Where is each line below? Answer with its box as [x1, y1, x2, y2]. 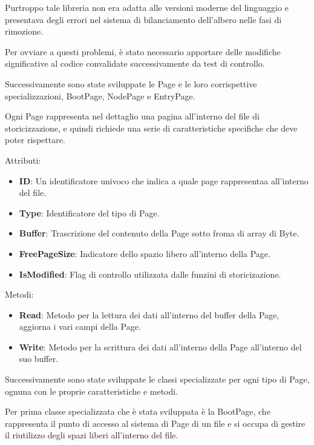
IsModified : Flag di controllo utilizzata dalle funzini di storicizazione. [19, 267, 281, 280]
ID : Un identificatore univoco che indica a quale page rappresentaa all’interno [19, 174, 309, 187]
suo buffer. [19, 352, 59, 365]
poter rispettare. [5, 133, 65, 146]
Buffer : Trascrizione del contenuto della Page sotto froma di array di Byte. [19, 227, 299, 239]
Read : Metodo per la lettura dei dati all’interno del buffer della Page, [19, 308, 280, 321]
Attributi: [5, 153, 41, 166]
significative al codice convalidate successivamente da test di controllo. [5, 57, 265, 70]
